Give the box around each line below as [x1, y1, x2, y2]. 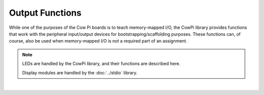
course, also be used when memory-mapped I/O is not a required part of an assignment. [9, 38, 188, 44]
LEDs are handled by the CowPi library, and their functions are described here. [22, 61, 180, 67]
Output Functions [9, 7, 82, 18]
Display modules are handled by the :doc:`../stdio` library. [22, 70, 138, 75]
